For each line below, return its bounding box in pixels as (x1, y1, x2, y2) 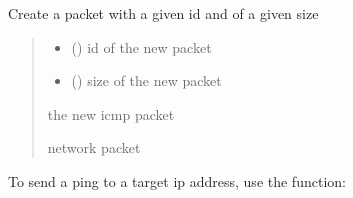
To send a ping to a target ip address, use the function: (8, 170, 346, 191)
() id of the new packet (71, 36, 212, 57)
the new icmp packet (47, 103, 175, 124)
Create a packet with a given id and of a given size (8, 3, 319, 23)
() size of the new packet (71, 70, 222, 91)
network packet (47, 137, 141, 158)
